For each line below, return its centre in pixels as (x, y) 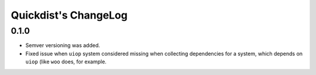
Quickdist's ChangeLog (69, 15)
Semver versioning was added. (63, 45)
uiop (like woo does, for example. (66, 62)
